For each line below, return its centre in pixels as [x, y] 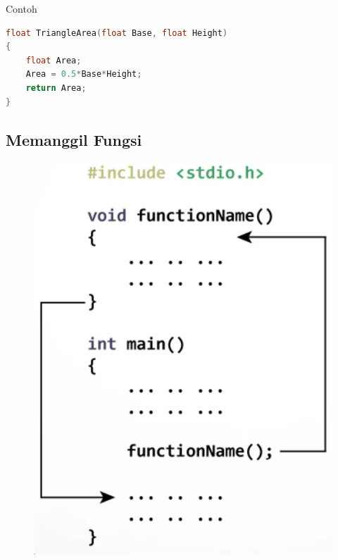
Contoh [21, 8]
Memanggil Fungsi [74, 139]
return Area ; [56, 88]
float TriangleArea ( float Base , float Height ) [117, 33]
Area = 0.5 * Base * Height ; [84, 74]
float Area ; [54, 60]
